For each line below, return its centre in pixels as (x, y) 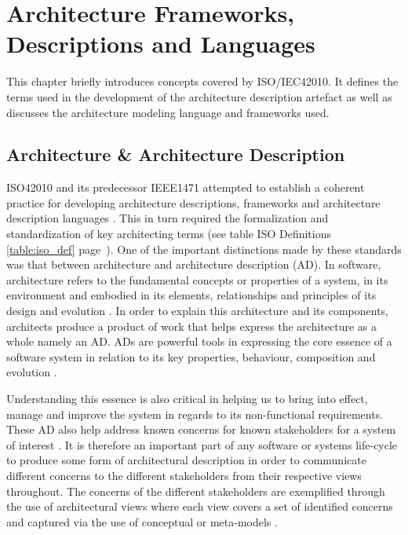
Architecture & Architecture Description (176, 154)
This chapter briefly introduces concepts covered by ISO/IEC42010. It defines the (202, 81)
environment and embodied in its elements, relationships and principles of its (191, 295)
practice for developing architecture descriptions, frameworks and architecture (193, 202)
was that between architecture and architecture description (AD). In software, (194, 264)
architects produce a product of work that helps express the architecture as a (191, 326)
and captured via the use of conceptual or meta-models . (142, 521)
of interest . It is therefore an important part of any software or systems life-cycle (202, 444)
